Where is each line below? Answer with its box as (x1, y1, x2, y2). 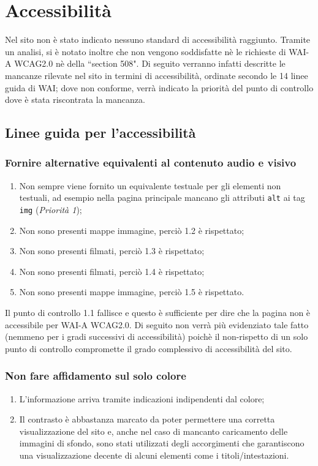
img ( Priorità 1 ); (19, 203, 82, 216)
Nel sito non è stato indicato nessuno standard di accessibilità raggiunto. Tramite (5, 33, 311, 46)
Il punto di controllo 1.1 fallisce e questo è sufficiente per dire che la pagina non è (5, 306, 311, 318)
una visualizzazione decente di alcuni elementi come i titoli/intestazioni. (19, 448, 289, 461)
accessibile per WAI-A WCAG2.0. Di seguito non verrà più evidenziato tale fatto (5, 318, 309, 331)
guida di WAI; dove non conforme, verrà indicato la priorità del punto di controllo (5, 81, 314, 94)
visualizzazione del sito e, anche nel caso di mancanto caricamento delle (19, 424, 288, 437)
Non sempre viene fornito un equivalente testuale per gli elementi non (19, 179, 281, 192)
